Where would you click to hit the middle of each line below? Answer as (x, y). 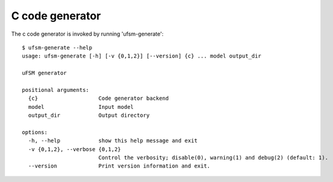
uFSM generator (45, 73)
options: (35, 132)
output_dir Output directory (89, 115)
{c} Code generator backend (98, 99)
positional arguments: (56, 90)
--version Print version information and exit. (119, 166)
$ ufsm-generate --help (57, 47)
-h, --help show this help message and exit (113, 141)
